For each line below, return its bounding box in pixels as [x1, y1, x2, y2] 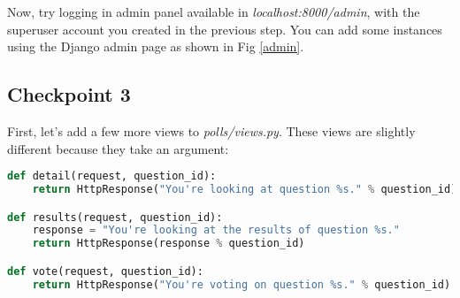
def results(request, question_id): [7, 210, 223, 224]
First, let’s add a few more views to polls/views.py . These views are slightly [7, 121, 416, 140]
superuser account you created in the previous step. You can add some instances [7, 19, 442, 38]
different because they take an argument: [7, 139, 229, 157]
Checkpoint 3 [7, 80, 131, 108]
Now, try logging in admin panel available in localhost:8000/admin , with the [7, 3, 420, 20]
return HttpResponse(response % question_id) [32, 237, 305, 250]
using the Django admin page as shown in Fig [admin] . [7, 37, 304, 56]
